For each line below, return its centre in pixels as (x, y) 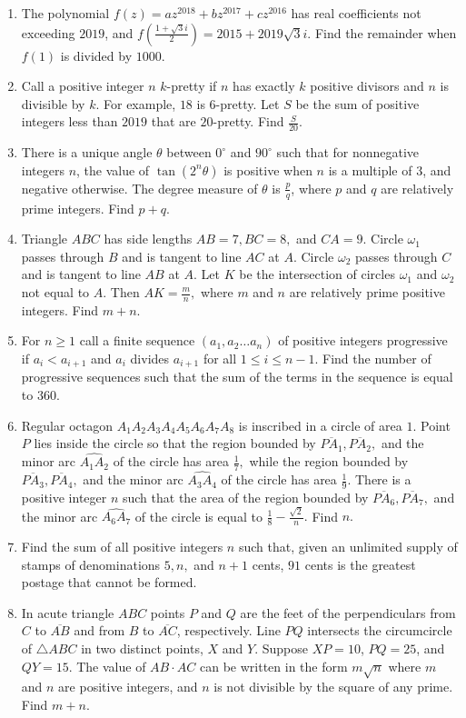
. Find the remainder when (382, 32)
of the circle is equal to (198, 516)
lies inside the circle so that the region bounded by (175, 443)
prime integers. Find (78, 208)
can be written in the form (273, 666)
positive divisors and (367, 86)
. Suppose (281, 648)
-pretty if (192, 86)
